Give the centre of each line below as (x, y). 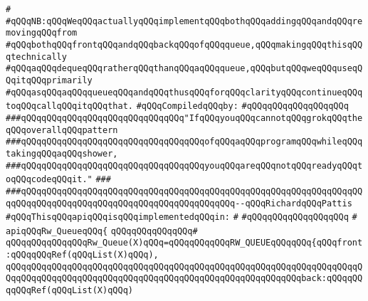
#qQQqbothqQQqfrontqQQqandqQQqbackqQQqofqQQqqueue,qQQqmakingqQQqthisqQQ (184, 44)
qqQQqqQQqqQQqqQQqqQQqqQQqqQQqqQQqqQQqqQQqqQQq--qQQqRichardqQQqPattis (179, 203)
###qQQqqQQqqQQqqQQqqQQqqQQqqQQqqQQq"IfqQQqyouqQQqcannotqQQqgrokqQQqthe (184, 118)
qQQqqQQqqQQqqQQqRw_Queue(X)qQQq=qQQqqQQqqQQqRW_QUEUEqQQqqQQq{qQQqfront (184, 243)
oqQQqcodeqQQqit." (49, 180)
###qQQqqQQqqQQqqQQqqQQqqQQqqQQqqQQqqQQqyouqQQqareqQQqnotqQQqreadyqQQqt (184, 165)
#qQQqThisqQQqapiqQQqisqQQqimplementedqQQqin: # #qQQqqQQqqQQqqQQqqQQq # (182, 217)
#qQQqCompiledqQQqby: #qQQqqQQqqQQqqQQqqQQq (242, 106)
